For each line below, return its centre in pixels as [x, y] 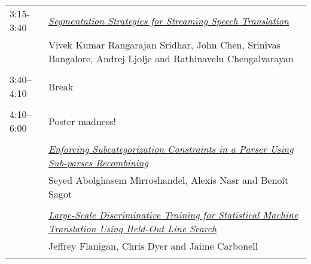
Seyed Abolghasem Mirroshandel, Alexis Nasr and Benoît [169, 180]
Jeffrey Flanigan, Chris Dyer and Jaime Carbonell [153, 246]
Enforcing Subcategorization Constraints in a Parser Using [171, 149]
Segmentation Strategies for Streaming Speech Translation [169, 20]
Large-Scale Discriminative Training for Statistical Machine [173, 215]
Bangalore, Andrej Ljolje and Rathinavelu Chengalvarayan [171, 58]
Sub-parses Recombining [98, 163]
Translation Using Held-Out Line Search [133, 228]
